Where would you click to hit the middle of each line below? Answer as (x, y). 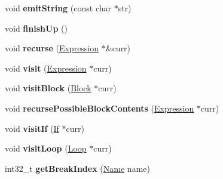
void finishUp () (36, 28)
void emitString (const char (58, 8)
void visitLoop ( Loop (46, 148)
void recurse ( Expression (52, 48)
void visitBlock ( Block (48, 88)
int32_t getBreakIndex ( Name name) (77, 168)
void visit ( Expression (46, 68)
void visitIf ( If (32, 128)
